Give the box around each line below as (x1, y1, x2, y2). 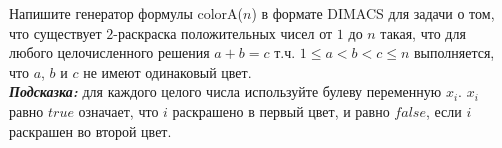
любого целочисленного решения (9, 42, 210, 63)
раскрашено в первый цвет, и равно (172, 100, 390, 121)
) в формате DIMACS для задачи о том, (251, 3, 495, 23)
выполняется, (413, 42, 495, 63)
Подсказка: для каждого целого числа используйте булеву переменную (9, 81, 442, 102)
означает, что (78, 100, 159, 121)
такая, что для (380, 22, 466, 43)
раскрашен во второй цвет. (9, 120, 172, 141)
